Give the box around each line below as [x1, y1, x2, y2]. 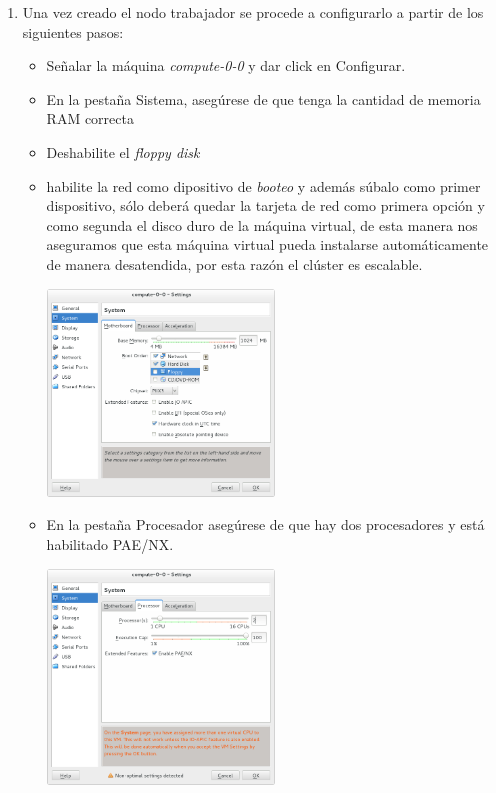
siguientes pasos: [22, 21, 124, 42]
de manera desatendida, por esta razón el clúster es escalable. [46, 253, 423, 274]
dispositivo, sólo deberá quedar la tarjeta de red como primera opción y [46, 195, 485, 216]
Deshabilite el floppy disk [46, 141, 200, 162]
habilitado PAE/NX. [46, 533, 174, 554]
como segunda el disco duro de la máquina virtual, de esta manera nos [46, 214, 478, 235]
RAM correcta [46, 108, 134, 129]
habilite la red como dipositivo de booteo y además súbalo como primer [46, 175, 481, 196]
